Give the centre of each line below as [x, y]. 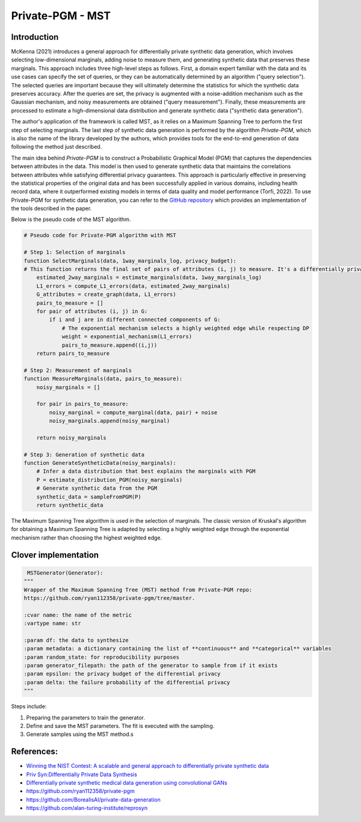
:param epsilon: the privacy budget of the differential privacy [122, 674]
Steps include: [29, 706]
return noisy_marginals [71, 437]
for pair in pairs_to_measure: [82, 404]
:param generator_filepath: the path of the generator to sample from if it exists [151, 666]
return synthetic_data [70, 505]
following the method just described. [57, 147]
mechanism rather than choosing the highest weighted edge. [87, 537]
